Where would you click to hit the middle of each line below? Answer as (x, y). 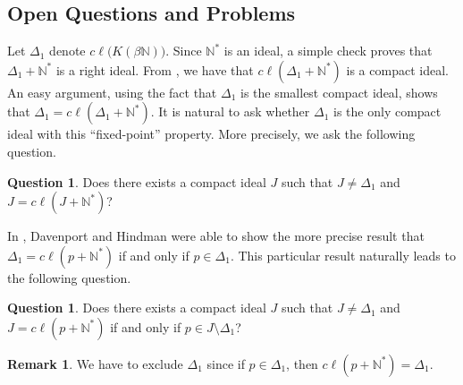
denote (67, 51)
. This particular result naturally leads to (343, 255)
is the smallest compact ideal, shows (339, 92)
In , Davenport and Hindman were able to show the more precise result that (216, 236)
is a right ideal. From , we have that (155, 69)
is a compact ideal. (397, 69)
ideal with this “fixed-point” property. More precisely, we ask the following (211, 134)
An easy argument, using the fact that (112, 92)
